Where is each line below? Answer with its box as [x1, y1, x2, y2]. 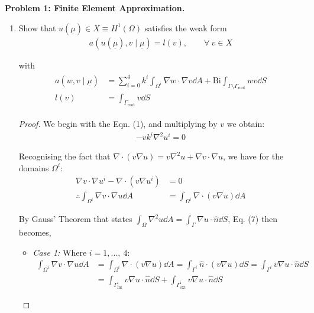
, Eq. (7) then [228, 213, 278, 225]
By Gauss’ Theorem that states [18, 213, 132, 225]
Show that [18, 21, 56, 34]
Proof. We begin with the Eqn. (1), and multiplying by [18, 118, 218, 130]
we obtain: [226, 118, 265, 130]
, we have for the [222, 150, 284, 162]
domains [18, 161, 49, 174]
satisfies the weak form [144, 21, 227, 34]
